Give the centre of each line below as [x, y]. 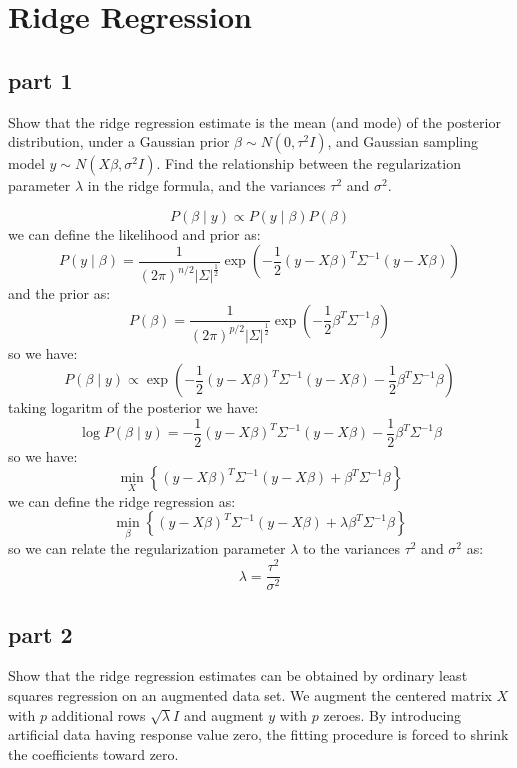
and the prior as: [59, 293]
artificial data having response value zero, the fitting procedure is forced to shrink [258, 734]
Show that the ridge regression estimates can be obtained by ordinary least [238, 675]
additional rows [98, 714]
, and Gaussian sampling [403, 141]
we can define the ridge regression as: [122, 500]
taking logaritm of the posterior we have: [133, 407]
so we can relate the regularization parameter [147, 548]
